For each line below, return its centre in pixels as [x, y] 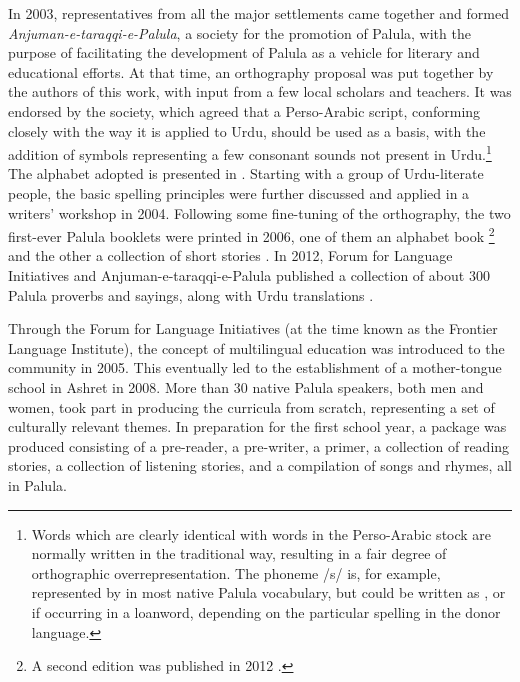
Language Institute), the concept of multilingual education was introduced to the [256, 347]
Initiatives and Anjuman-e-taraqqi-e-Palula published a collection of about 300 [249, 275]
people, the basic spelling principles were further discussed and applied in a [239, 193]
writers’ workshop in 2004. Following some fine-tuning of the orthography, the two [259, 212]
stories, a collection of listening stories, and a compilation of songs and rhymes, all [260, 465]
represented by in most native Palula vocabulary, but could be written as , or [268, 592]
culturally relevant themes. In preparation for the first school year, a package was [257, 426]
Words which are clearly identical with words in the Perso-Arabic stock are [261, 533]
